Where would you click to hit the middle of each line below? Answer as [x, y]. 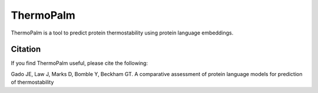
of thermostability [32, 82]
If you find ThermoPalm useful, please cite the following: [79, 63]
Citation [26, 49]
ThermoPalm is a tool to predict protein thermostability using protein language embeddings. [122, 33]
